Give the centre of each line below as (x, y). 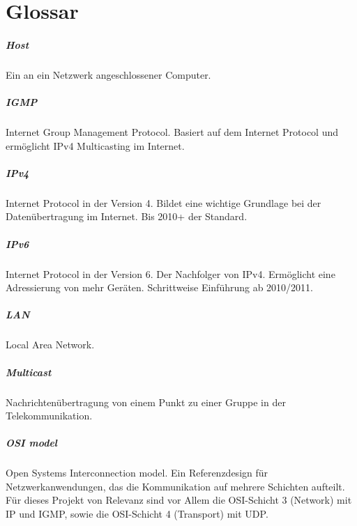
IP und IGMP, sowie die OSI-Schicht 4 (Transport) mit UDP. (137, 514)
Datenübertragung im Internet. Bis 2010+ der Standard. (127, 216)
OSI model (32, 443)
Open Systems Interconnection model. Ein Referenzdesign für (137, 473)
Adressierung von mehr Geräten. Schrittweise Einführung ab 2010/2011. (160, 287)
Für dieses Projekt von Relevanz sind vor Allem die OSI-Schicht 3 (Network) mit (179, 500)
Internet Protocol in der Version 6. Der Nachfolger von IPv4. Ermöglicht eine (170, 273)
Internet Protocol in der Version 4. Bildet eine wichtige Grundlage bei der (164, 202)
